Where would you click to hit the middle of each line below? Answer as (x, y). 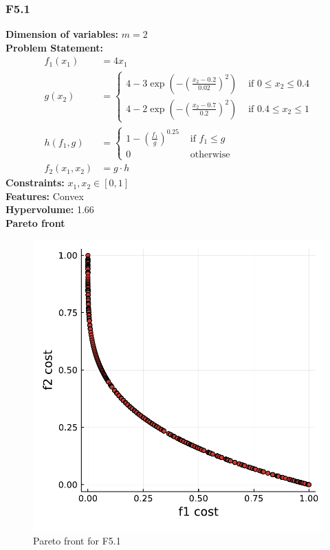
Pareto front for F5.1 (77, 541)
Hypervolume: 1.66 (50, 209)
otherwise (210, 154)
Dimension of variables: (62, 34)
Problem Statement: (54, 47)
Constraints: (35, 183)
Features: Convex (45, 196)
